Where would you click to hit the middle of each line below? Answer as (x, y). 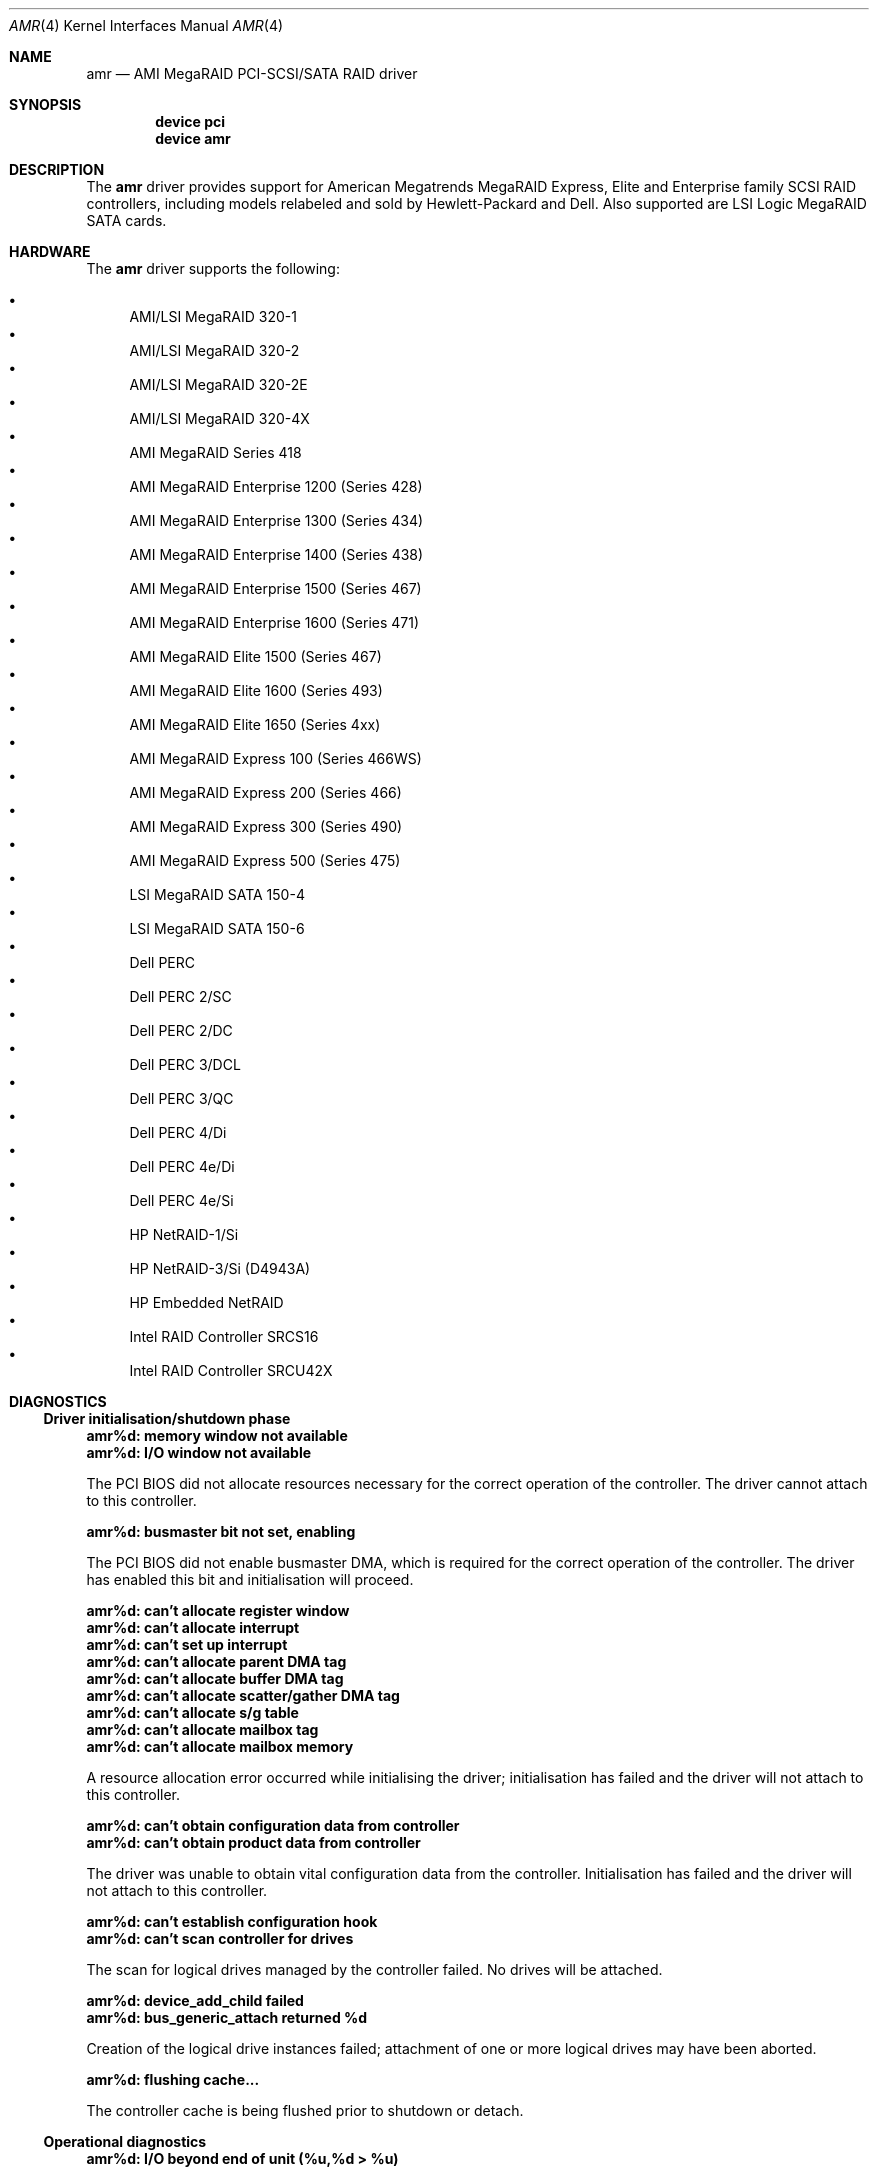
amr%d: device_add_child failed (195, 2000)
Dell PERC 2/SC (180, 996)
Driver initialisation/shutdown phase (167, 1418)
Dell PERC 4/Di (178, 1132)
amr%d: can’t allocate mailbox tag (202, 1729)
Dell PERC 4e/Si (181, 1200)
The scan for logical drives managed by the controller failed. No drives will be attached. (374, 1969)
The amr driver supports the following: (213, 268)
